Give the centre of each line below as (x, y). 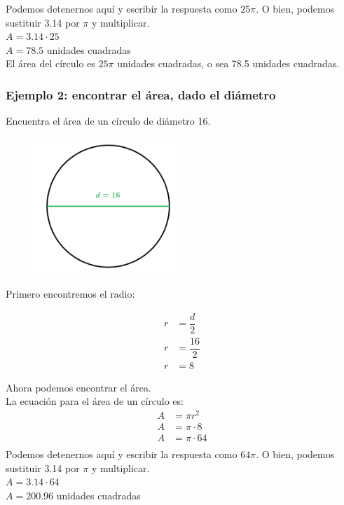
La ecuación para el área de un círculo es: (95, 401)
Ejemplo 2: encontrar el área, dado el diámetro (141, 94)
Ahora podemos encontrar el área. (78, 387)
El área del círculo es (50, 63)
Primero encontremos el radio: (70, 293)
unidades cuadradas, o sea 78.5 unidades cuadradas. (228, 63)
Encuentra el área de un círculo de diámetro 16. (108, 121)
